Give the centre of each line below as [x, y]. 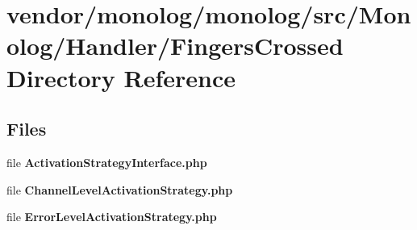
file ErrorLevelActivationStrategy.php [112, 217]
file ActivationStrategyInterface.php [107, 162]
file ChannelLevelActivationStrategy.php [120, 189]
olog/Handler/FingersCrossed [175, 46]
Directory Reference [121, 77]
